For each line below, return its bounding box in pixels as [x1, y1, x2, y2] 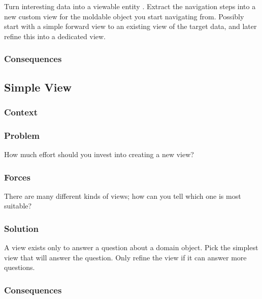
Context [4, 105, 38, 118]
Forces [4, 170, 30, 183]
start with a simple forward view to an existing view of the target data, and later [4, 21, 257, 32]
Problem [4, 129, 40, 141]
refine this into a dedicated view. [4, 31, 106, 41]
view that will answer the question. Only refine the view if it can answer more [4, 252, 247, 262]
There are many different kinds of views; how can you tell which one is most [4, 190, 241, 201]
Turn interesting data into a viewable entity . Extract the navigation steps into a [4, 1, 256, 11]
